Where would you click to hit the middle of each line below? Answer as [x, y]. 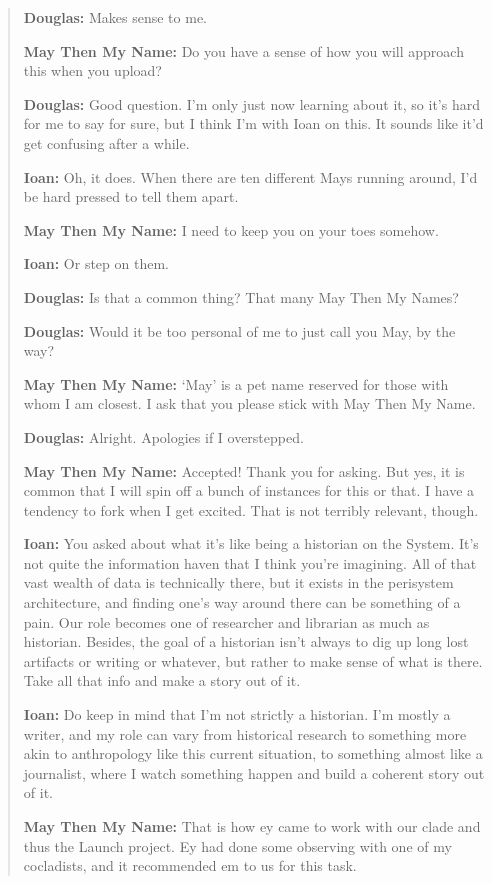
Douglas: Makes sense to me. [115, 17]
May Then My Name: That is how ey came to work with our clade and [252, 826]
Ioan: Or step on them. [96, 263]
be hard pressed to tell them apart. [131, 196]
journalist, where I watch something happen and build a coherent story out [254, 772]
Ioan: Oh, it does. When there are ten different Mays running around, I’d [250, 176]
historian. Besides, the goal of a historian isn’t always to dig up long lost [246, 641]
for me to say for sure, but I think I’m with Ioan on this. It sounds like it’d [253, 123]
